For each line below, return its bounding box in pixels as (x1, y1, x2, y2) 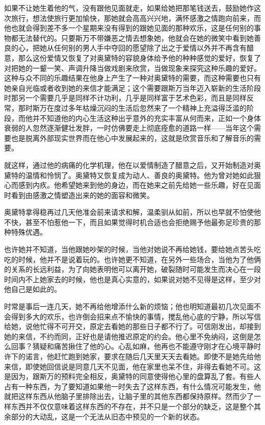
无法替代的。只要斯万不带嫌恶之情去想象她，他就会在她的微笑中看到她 (18, 32, 254, 43)
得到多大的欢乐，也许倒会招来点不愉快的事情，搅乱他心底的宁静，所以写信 (11, 311, 261, 321)
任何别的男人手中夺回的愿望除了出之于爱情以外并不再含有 (54, 42, 247, 53)
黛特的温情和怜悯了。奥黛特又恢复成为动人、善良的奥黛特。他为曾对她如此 (4, 169, 254, 180)
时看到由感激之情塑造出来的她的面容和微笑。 (4, 189, 154, 200)
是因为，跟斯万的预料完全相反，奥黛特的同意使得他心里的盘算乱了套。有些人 (4, 371, 261, 382)
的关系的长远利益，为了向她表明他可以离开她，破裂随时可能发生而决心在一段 (4, 264, 261, 274)
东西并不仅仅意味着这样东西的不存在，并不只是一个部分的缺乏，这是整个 (11, 401, 254, 411)
